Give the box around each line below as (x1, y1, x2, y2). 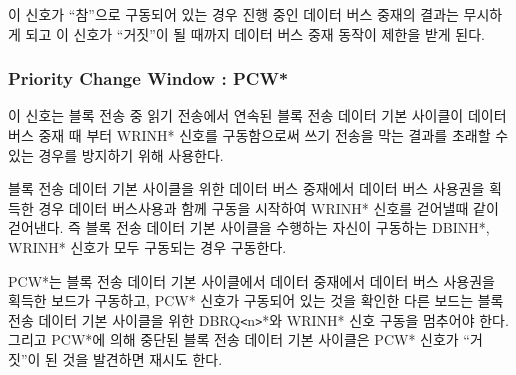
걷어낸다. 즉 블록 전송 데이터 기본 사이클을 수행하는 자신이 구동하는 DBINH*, (8, 217, 490, 238)
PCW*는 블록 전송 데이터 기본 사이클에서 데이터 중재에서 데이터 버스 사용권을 (8, 270, 495, 291)
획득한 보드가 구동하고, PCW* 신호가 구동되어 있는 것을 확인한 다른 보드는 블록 (8, 290, 504, 311)
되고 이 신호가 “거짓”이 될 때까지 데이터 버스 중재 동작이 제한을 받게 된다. (25, 23, 485, 44)
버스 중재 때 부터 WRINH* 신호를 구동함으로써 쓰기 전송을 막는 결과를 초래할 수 (8, 125, 509, 145)
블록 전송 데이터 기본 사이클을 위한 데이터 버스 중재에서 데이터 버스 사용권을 (8, 178, 485, 199)
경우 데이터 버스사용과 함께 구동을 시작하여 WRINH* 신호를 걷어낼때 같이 (38, 197, 499, 218)
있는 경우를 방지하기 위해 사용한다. (8, 144, 224, 165)
